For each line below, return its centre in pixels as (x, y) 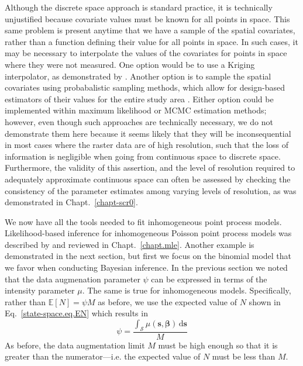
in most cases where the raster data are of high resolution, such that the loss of (147, 145)
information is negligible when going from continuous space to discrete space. (143, 156)
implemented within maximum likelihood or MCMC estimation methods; (136, 110)
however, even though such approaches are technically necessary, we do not (139, 121)
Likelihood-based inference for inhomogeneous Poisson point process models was (148, 233)
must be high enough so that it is (218, 345)
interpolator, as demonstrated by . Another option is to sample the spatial (138, 76)
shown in (265, 301)
